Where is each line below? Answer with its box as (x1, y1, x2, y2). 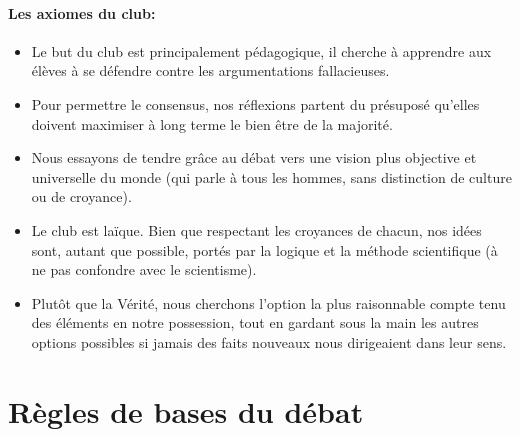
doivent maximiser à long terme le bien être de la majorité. (31, 113, 393, 134)
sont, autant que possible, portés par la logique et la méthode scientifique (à (31, 239, 498, 260)
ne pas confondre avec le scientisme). (31, 259, 257, 280)
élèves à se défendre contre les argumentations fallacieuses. (31, 60, 390, 81)
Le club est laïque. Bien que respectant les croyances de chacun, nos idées (31, 219, 482, 240)
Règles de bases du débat (8, 390, 364, 431)
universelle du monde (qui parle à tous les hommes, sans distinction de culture (31, 166, 512, 187)
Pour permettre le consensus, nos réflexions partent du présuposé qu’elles (31, 93, 480, 114)
